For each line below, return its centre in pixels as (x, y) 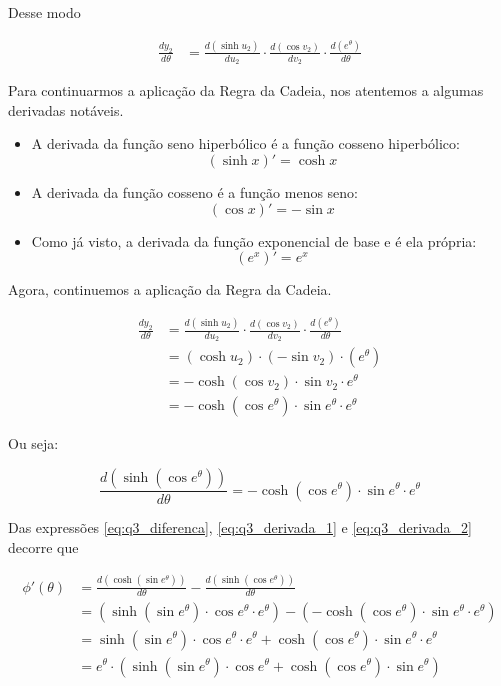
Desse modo (44, 12)
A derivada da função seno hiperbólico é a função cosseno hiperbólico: (245, 143)
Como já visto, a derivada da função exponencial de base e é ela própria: (254, 240)
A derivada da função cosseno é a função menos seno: (194, 191)
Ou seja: (33, 443)
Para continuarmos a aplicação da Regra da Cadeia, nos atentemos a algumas (246, 90)
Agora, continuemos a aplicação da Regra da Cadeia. (170, 289)
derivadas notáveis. (66, 109)
